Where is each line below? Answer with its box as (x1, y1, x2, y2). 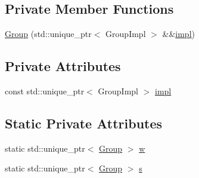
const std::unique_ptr (5, 85, 85, 97)
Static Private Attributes (5, 113, 163, 132)
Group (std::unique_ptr (5, 27, 92, 40)
